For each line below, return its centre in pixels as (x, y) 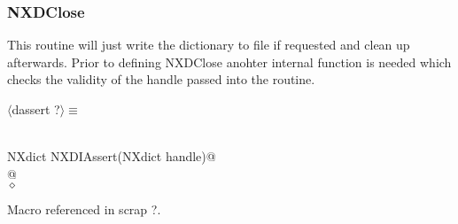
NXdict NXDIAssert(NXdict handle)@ (112, 156)
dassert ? (36, 109)
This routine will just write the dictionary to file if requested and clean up (209, 45)
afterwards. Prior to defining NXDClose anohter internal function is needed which (229, 62)
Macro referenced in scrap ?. (84, 209)
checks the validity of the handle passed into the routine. (161, 79)
